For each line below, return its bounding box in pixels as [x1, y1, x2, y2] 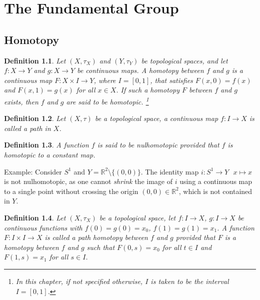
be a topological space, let [99, 212, 176, 222]
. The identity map [140, 166, 199, 176]
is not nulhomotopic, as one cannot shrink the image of [4, 176, 173, 186]
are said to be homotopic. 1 [66, 94, 149, 106]
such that [86, 241, 115, 252]
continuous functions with [4, 222, 82, 232]
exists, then [4, 96, 38, 106]
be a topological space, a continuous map [94, 113, 218, 123]
